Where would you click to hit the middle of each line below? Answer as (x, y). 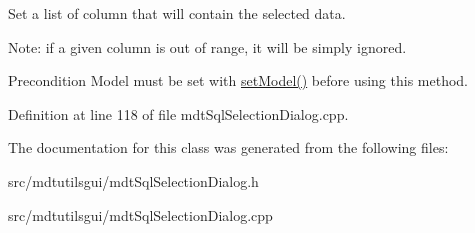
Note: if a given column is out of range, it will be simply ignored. (207, 46)
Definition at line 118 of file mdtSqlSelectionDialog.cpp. (178, 113)
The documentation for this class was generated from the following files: (228, 147)
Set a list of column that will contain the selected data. (177, 13)
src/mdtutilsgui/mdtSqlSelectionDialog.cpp (140, 214)
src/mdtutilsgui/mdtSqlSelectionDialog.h (133, 180)
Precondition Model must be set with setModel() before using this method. (238, 80)
